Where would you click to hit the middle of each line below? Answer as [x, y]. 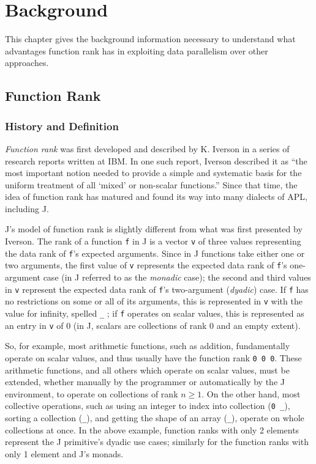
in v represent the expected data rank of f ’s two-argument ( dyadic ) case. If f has [157, 289]
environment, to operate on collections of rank [92, 393]
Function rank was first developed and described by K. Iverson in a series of [147, 148]
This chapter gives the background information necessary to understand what [150, 39]
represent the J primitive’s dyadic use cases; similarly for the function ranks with [157, 442]
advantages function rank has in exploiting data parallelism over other [137, 50]
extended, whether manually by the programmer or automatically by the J [145, 382]
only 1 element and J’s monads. [64, 453]
